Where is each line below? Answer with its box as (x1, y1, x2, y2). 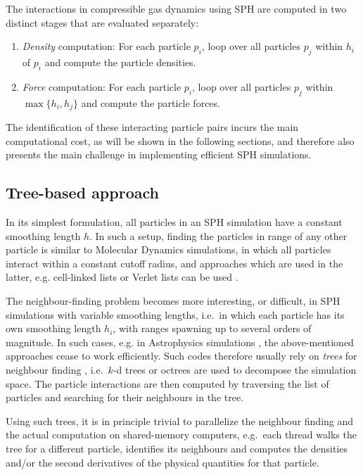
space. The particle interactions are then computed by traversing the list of (6, 376, 329, 391)
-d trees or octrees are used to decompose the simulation (113, 362, 357, 376)
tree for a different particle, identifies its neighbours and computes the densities (6, 441, 348, 455)
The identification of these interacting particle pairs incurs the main (6, 120, 299, 134)
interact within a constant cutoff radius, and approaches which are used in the (6, 255, 343, 270)
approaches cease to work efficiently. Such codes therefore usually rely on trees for (6, 348, 357, 363)
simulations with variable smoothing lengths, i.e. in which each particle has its (6, 307, 345, 322)
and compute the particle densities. (44, 54, 196, 69)
